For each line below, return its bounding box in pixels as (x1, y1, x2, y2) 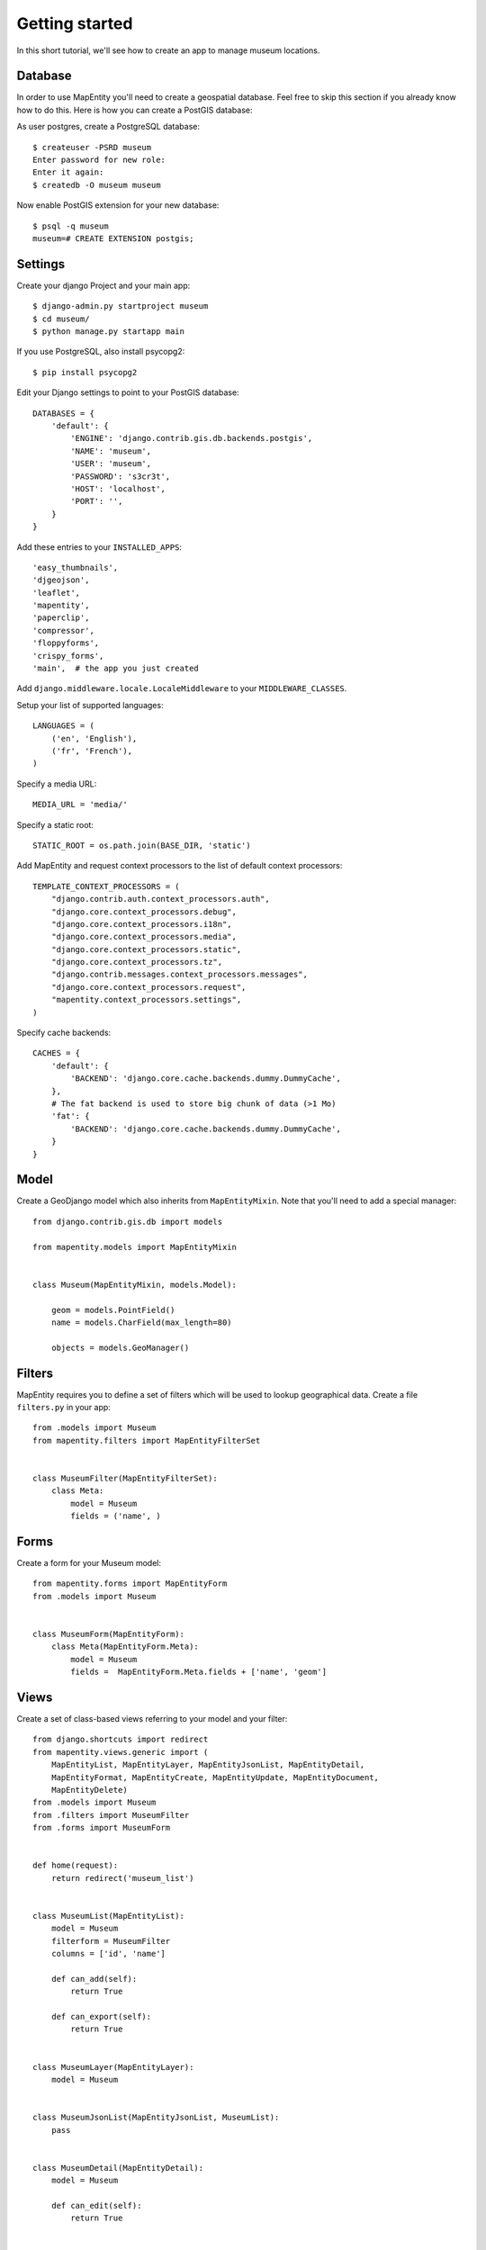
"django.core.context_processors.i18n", (50, 919, 233, 929)
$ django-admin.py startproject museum (32, 301, 209, 311)
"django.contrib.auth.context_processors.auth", (50, 894, 270, 904)
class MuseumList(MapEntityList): (32, 1911, 184, 1921)
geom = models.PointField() (50, 1305, 175, 1315)
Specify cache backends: (16, 1027, 112, 1039)
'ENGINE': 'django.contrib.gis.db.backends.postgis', (70, 433, 313, 444)
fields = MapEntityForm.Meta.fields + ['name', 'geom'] (70, 1667, 328, 1678)
